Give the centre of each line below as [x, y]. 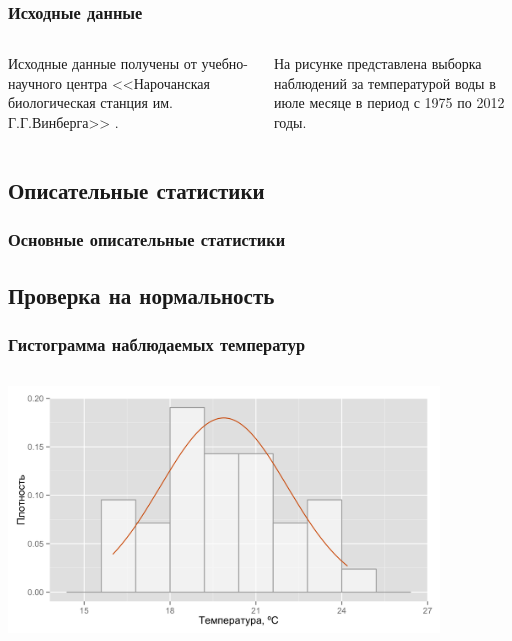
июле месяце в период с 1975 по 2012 [389, 102]
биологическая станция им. [90, 102]
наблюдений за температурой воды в [384, 82]
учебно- [224, 63]
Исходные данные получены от [102, 63]
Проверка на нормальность [141, 294]
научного [35, 82]
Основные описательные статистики [147, 239]
